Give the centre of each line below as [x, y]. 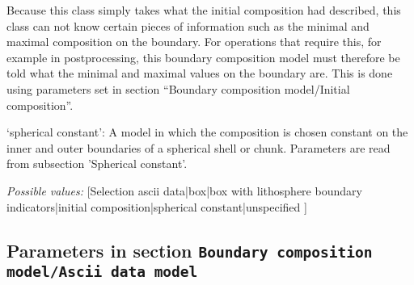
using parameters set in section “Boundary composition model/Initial [178, 88]
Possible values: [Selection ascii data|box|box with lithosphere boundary [184, 190]
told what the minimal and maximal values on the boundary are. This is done [200, 73]
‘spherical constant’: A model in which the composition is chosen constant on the [207, 132]
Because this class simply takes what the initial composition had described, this [204, 10]
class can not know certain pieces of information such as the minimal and [188, 25]
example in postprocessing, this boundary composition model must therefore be [203, 57]
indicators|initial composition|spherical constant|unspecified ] [157, 206]
